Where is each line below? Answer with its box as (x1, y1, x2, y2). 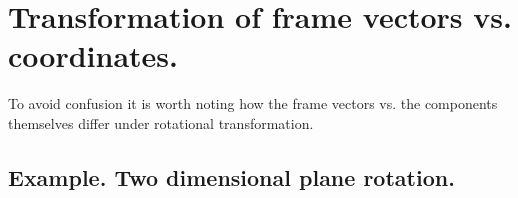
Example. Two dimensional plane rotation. (8, 161, 455, 192)
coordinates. (8, 35, 178, 76)
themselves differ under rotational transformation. (8, 112, 314, 133)
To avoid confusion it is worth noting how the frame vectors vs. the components (8, 93, 498, 114)
